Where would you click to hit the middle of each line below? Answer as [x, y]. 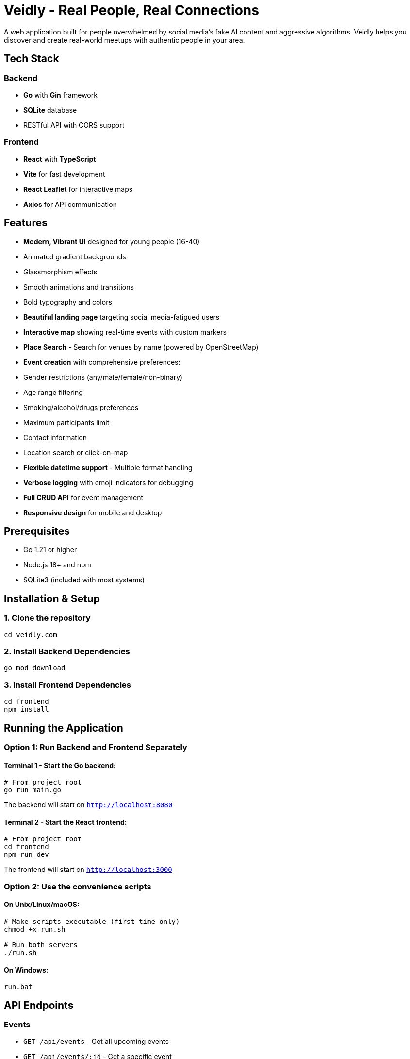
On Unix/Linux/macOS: [42, 905]
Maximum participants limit [66, 422]
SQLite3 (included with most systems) [84, 580]
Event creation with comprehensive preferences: [102, 362]
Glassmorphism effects [60, 272]
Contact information [55, 437]
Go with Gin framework [60, 95]
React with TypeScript [60, 159]
